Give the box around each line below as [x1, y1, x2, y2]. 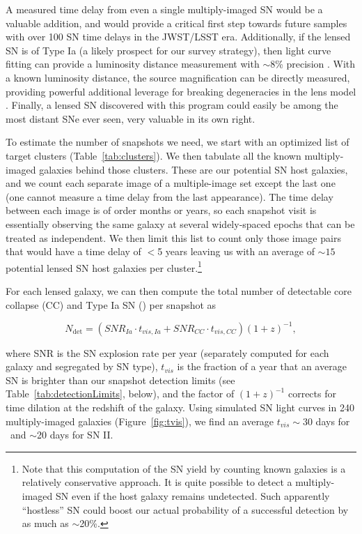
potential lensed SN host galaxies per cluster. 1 [6, 258, 202, 275]
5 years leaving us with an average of [157, 244, 315, 259]
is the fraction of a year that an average [177, 359, 347, 374]
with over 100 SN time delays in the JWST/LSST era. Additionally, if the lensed [6, 29, 351, 44]
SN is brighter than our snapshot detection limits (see [6, 372, 235, 387]
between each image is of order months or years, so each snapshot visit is [6, 203, 317, 218]
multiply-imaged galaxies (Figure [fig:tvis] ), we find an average [6, 413, 274, 428]
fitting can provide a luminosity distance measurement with [6, 56, 260, 71]
